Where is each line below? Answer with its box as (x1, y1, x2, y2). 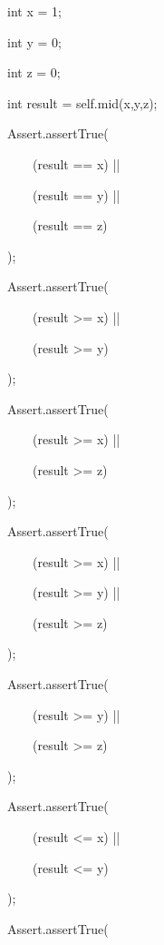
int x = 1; (6, 2, 62, 20)
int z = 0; (6, 63, 61, 82)
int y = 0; (6, 32, 62, 51)
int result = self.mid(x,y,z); (6, 93, 158, 112)
